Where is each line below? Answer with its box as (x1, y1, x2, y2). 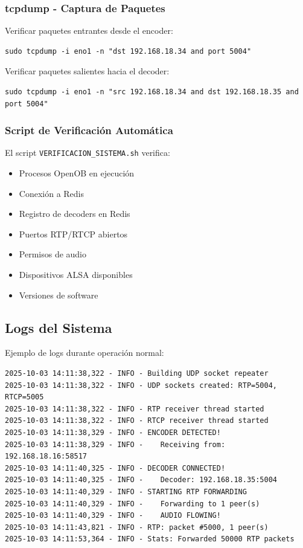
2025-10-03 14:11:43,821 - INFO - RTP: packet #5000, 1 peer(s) (5, 523, 269, 532)
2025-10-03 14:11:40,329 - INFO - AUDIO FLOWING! (5, 511, 221, 520)
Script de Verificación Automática (5, 123, 173, 138)
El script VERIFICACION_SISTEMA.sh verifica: (5, 146, 170, 159)
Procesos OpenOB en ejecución (19, 167, 135, 179)
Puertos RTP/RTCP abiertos (19, 227, 128, 240)
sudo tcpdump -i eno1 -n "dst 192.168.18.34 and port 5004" (5, 47, 252, 56)
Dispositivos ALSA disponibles (19, 268, 133, 281)
